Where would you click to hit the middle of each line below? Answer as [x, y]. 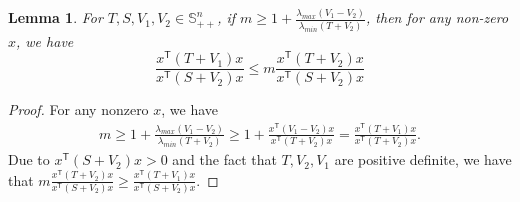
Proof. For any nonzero [78, 109]
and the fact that [224, 159]
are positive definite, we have [423, 159]
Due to [29, 159]
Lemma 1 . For [55, 17]
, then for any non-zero [437, 17]
